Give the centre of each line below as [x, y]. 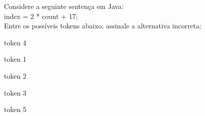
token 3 [15, 92]
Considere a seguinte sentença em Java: [64, 6]
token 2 [15, 75]
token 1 [15, 59]
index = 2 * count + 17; [41, 16]
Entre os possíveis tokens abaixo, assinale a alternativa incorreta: [103, 26]
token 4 [15, 42]
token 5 [15, 109]
